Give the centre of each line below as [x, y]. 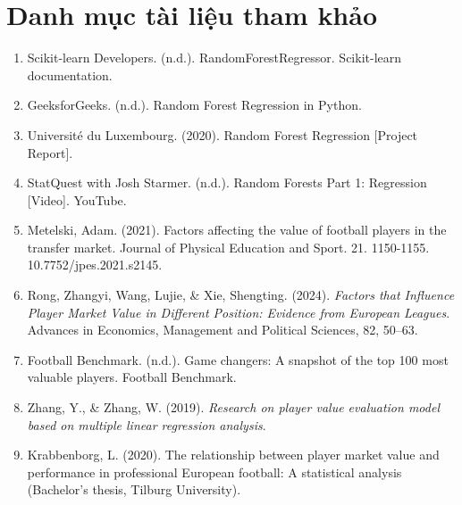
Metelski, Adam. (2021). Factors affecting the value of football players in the [237, 230]
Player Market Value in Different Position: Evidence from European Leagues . [239, 312]
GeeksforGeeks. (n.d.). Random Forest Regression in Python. [194, 105]
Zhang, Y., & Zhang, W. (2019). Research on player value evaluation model [233, 407]
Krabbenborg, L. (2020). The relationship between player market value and [233, 455]
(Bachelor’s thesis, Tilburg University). [134, 489]
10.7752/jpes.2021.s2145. [95, 265]
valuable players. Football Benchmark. [132, 377]
